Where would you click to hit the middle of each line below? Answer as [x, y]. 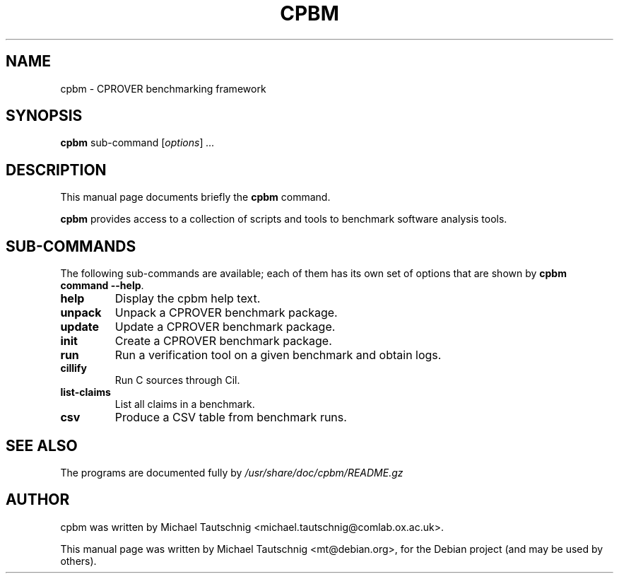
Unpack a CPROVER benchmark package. [226, 313]
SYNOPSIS [44, 116]
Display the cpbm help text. [188, 299]
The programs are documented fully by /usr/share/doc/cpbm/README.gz [232, 472]
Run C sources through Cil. [177, 380]
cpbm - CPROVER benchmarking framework [163, 88]
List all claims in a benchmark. [185, 404]
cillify [73, 368]
